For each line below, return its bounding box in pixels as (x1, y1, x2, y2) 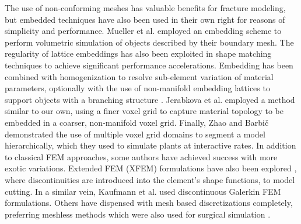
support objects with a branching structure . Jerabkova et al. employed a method (5, 93, 295, 105)
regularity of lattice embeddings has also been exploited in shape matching (5, 47, 272, 60)
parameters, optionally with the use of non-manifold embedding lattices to (5, 82, 270, 94)
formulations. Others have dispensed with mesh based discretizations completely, (5, 197, 293, 209)
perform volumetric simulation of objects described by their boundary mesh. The (5, 36, 294, 48)
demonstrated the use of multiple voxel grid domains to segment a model (5, 127, 265, 140)
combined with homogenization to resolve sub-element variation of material (5, 70, 274, 82)
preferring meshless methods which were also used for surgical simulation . (5, 208, 271, 220)
